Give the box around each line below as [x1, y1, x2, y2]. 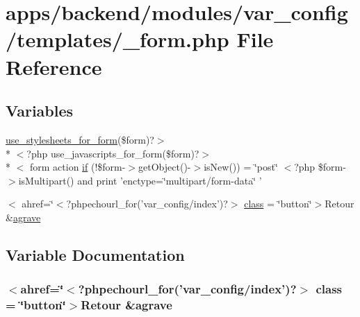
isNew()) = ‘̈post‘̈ [204, 160, 278, 174]
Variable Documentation [6, 243, 185, 265]
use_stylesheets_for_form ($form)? [6, 132, 154, 146]
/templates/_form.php [6, 25, 229, 53]
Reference [6, 52, 102, 80]
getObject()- [138, 160, 191, 174]
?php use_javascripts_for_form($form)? [26, 146, 199, 160]
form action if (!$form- [29, 160, 126, 174]
